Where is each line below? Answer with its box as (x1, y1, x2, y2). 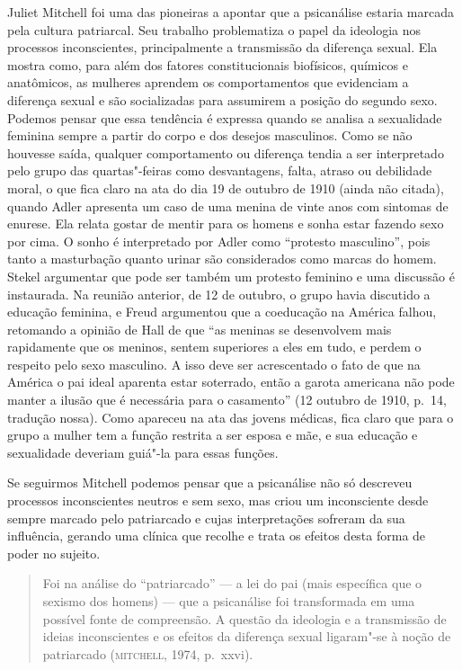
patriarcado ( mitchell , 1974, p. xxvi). (42, 644, 253, 663)
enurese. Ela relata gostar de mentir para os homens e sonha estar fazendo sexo (7, 214, 444, 233)
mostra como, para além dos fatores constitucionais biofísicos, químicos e (7, 55, 408, 74)
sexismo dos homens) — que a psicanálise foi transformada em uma (42, 592, 415, 610)
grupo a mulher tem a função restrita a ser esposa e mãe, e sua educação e (7, 425, 418, 444)
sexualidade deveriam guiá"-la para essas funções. (7, 442, 279, 461)
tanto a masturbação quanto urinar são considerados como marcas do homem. (7, 249, 437, 268)
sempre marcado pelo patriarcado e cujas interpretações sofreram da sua (7, 508, 405, 527)
